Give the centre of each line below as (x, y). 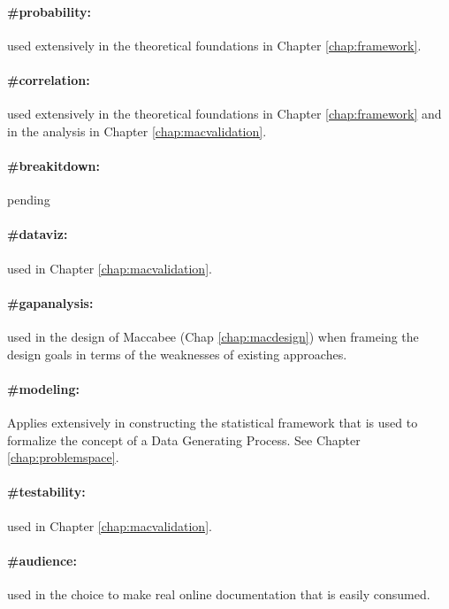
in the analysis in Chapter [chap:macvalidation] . (137, 131)
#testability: (46, 492)
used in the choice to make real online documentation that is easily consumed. (219, 594)
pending (29, 200)
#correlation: (49, 79)
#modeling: (44, 388)
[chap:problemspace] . (63, 457)
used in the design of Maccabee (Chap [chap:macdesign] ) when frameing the (213, 336)
